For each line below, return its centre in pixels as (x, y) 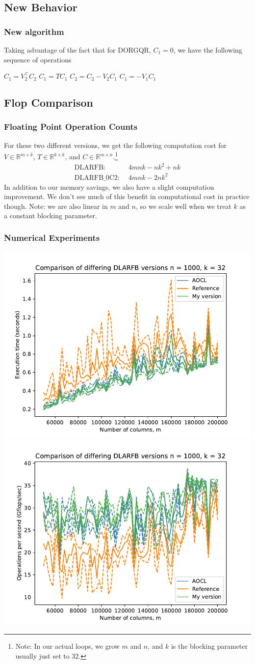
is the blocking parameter (209, 646)
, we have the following (208, 50)
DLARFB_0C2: (97, 178)
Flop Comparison (49, 102)
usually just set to (42, 656)
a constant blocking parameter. (51, 216)
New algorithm (34, 31)
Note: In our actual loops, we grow (67, 646)
